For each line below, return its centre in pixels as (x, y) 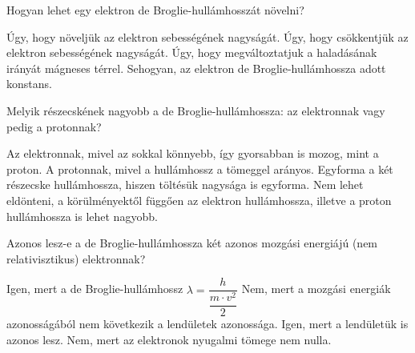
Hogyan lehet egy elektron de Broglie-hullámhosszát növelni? (155, 10)
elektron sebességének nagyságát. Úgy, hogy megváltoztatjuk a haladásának (192, 52)
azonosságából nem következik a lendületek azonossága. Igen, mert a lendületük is (207, 324)
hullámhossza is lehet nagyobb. (82, 216)
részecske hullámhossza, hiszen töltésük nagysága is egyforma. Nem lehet (185, 185)
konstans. (29, 84)
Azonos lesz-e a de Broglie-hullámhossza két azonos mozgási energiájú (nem (192, 243)
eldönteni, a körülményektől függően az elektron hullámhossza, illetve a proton (199, 200)
